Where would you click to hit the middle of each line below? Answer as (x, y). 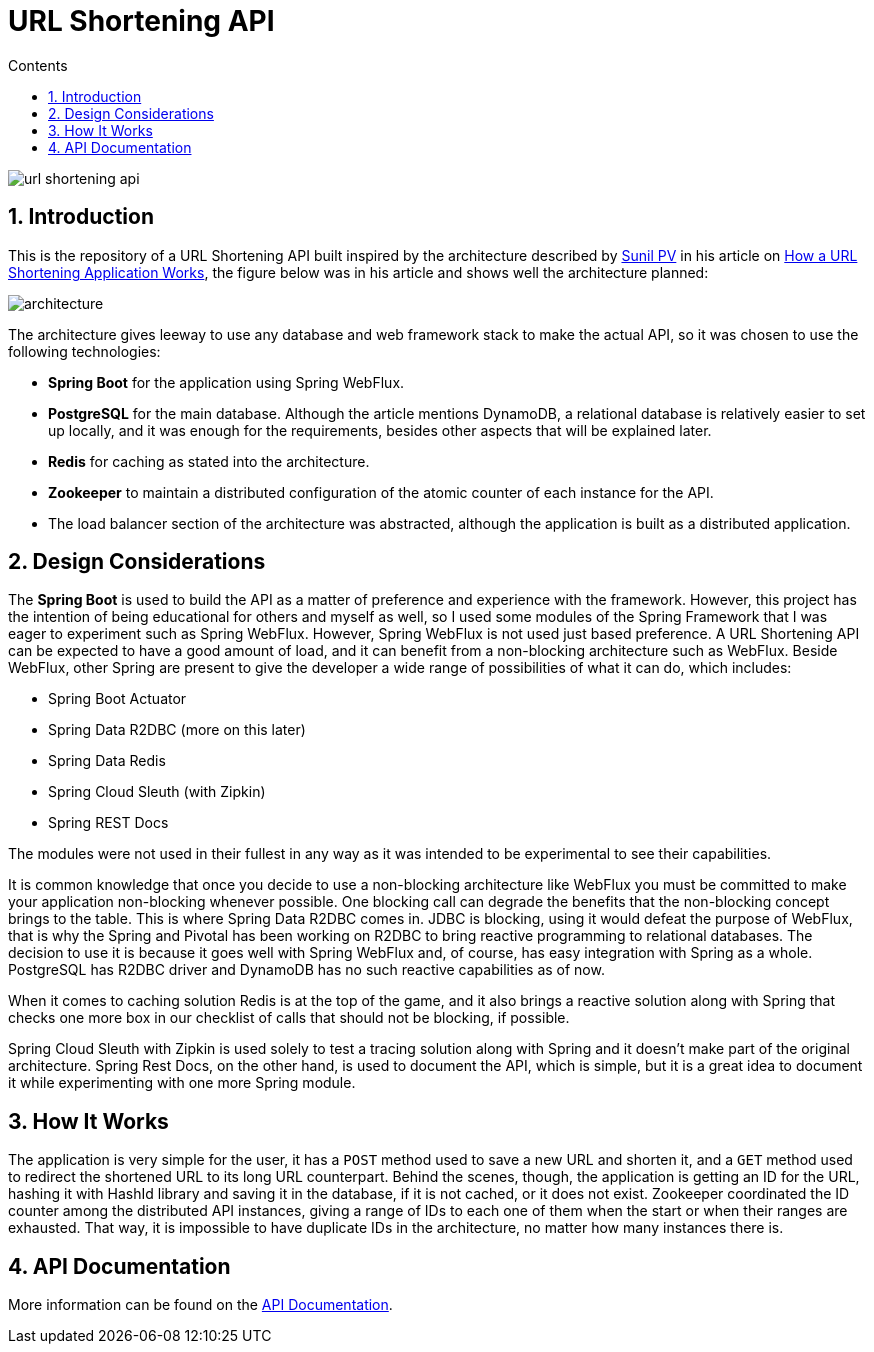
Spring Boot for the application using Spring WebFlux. (226, 382)
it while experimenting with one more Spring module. (182, 1083)
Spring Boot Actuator (117, 699)
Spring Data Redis (107, 761)
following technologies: (84, 351)
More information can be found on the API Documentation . (200, 1305)
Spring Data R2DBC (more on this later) (177, 730)
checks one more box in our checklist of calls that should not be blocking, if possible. (289, 1018)
